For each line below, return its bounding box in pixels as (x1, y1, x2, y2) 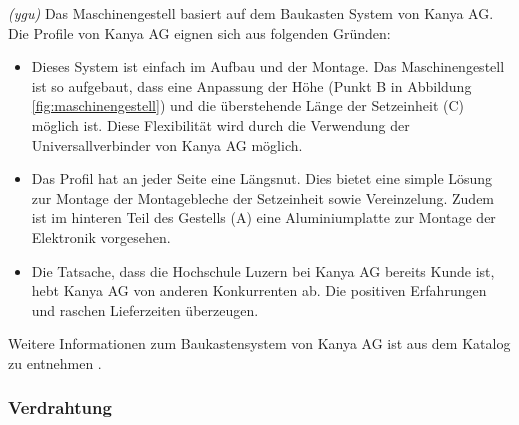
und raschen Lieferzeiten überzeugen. (31, 299, 259, 320)
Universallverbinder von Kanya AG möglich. (31, 134, 303, 155)
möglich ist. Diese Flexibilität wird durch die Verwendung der (31, 114, 410, 135)
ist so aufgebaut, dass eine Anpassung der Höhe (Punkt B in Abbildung (31, 75, 472, 96)
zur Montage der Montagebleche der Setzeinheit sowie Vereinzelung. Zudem (31, 187, 495, 208)
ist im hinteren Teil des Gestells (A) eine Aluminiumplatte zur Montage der (31, 207, 496, 228)
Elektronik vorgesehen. (31, 226, 171, 247)
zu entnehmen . (8, 352, 102, 373)
